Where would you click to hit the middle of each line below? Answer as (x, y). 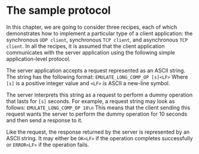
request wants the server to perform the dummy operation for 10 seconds (97, 114)
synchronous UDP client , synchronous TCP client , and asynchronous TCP (97, 40)
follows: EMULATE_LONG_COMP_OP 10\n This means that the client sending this (98, 107)
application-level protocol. (38, 59)
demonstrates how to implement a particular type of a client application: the (99, 33)
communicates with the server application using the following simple (91, 52)
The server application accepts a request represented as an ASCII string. (96, 70)
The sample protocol (59, 10)
